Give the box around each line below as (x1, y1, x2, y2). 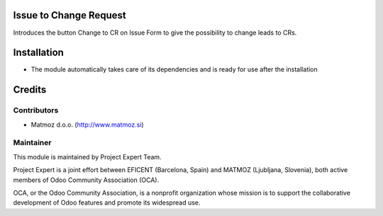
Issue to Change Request (13, 9, 127, 21)
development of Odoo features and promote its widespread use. (13, 198, 201, 207)
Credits (13, 84, 47, 96)
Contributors (13, 106, 59, 115)
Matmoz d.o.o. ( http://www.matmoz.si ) (30, 120, 145, 129)
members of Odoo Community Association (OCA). (13, 176, 160, 184)
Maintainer (13, 138, 52, 148)
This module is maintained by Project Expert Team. (13, 152, 162, 161)
